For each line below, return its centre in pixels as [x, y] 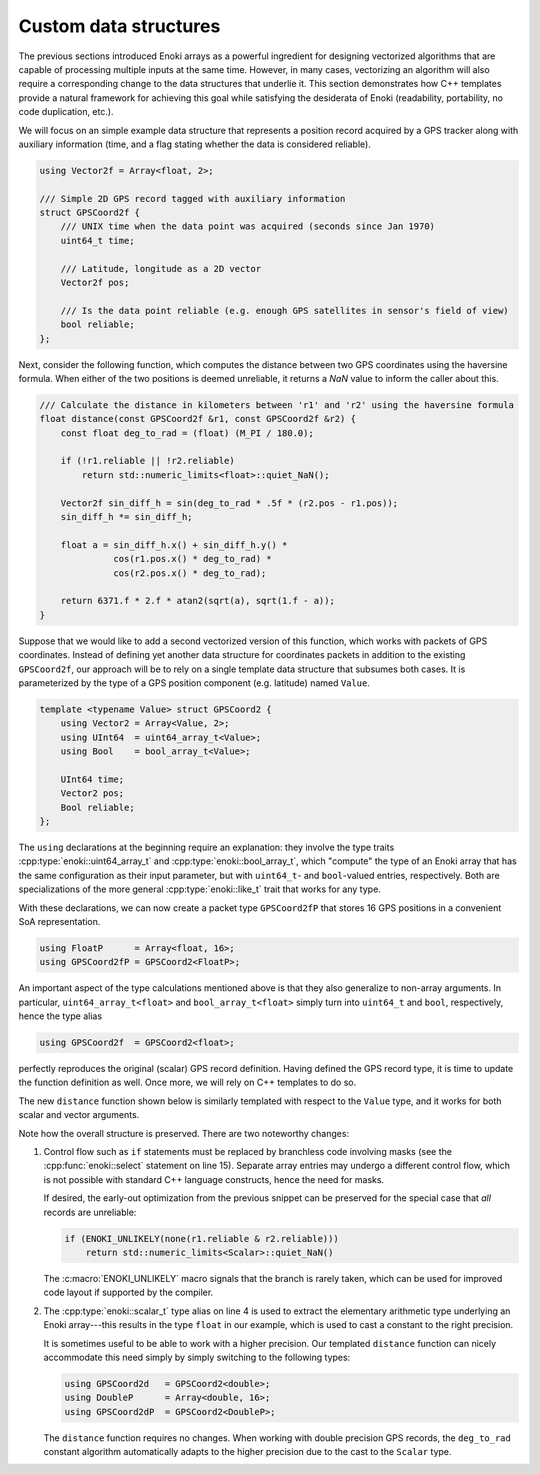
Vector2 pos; [92, 793]
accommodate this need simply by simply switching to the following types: [197, 1357]
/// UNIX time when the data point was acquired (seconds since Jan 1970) [247, 226]
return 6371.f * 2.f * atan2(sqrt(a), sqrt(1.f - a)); [197, 601]
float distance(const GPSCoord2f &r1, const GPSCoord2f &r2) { [198, 419]
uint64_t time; [97, 240]
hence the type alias [60, 1016]
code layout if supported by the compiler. [128, 1292]
